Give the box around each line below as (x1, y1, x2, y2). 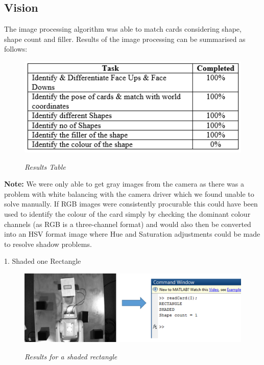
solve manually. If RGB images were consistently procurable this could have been (4, 198, 258, 209)
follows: (4, 43, 28, 54)
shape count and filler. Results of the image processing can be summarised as (4, 33, 246, 44)
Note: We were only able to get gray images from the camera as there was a (4, 178, 244, 189)
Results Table (25, 161, 66, 172)
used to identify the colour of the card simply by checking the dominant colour (4, 208, 251, 219)
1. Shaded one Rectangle (4, 256, 81, 266)
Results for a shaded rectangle (25, 351, 117, 361)
